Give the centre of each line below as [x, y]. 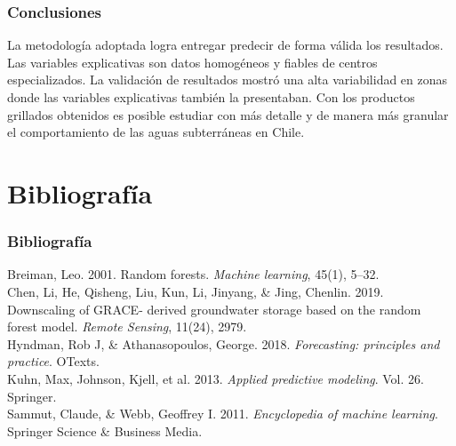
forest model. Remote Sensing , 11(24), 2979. [127, 327]
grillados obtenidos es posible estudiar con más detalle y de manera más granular [228, 114]
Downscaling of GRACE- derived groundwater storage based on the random [214, 309]
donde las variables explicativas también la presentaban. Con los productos [211, 97]
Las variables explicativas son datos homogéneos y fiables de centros [192, 62]
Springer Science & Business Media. [105, 430]
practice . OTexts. [53, 361]
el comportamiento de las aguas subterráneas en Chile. [156, 132]
